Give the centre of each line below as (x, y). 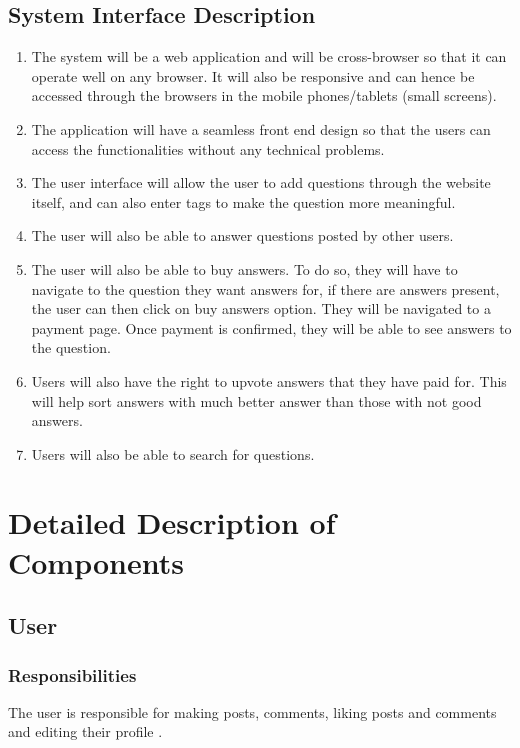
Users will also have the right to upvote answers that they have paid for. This (269, 380)
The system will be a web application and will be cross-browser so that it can (269, 56)
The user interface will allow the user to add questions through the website (261, 182)
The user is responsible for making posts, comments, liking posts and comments (252, 711)
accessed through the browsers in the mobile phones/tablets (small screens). (264, 95)
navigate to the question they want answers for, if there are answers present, (265, 288)
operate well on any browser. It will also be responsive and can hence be (253, 75)
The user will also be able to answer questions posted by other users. (242, 235)
